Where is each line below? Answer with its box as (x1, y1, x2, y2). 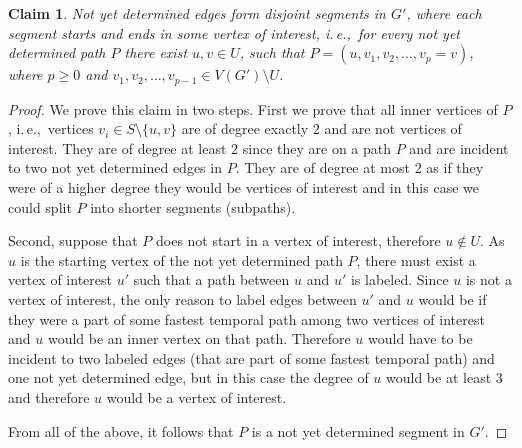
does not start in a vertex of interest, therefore (156, 230, 441, 251)
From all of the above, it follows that (8, 420, 234, 441)
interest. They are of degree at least (8, 137, 227, 158)
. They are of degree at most (235, 157, 410, 178)
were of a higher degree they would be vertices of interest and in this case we (8, 177, 479, 198)
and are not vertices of (324, 118, 462, 139)
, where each (406, 3, 482, 23)
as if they (426, 157, 484, 178)
